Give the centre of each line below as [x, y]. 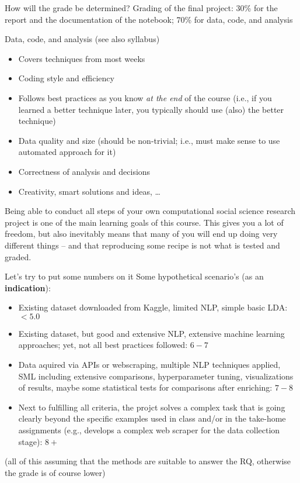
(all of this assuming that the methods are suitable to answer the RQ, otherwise [148, 461]
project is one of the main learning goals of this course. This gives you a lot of [144, 222]
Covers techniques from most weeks [82, 58]
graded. [18, 256]
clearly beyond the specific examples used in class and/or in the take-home [152, 418]
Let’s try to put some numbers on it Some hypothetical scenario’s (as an [134, 276]
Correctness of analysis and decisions [84, 171]
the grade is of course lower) [55, 472]
